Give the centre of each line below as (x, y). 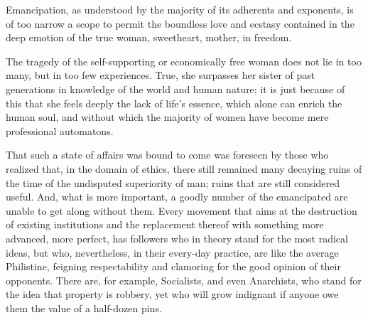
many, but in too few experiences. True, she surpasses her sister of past (161, 75)
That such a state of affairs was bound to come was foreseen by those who (167, 155)
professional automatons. (60, 130)
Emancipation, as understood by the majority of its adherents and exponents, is (180, 9)
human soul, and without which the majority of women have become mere (167, 117)
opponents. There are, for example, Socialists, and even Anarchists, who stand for (184, 280)
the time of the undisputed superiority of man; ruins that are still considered (173, 182)
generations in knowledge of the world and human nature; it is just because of (175, 89)
